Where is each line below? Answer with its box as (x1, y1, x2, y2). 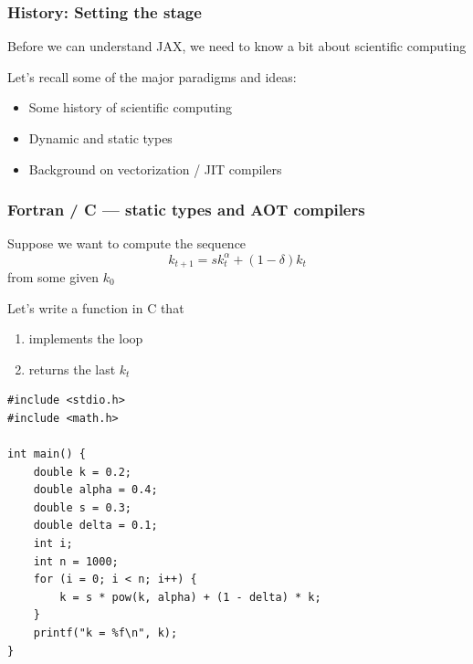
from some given (7, 267, 100, 286)
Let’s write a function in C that (7, 298, 184, 317)
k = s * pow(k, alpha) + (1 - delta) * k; (59, 590, 321, 604)
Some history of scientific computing (28, 98, 233, 117)
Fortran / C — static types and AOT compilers (7, 198, 365, 221)
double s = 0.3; (33, 501, 132, 514)
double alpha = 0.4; (33, 483, 158, 497)
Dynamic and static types (28, 129, 173, 147)
